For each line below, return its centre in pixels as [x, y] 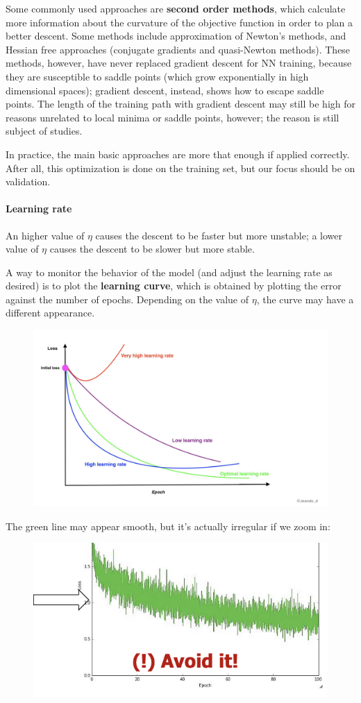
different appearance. [50, 313]
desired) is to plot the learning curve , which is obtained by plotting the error [174, 286]
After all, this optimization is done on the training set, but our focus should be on [180, 168]
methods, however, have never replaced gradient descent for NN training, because [179, 63]
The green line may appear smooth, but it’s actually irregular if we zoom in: [168, 526]
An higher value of [45, 235]
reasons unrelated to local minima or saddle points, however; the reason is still [173, 117]
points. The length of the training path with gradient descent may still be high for [180, 104]
